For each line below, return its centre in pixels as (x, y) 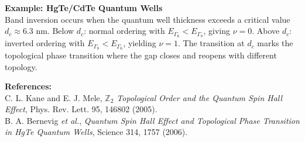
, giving (217, 31)
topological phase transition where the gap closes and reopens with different (141, 55)
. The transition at (211, 43)
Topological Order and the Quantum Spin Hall (200, 97)
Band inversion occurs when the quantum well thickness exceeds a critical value (148, 19)
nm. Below (55, 31)
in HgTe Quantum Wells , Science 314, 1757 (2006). (96, 132)
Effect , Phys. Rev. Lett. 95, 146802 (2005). (81, 109)
